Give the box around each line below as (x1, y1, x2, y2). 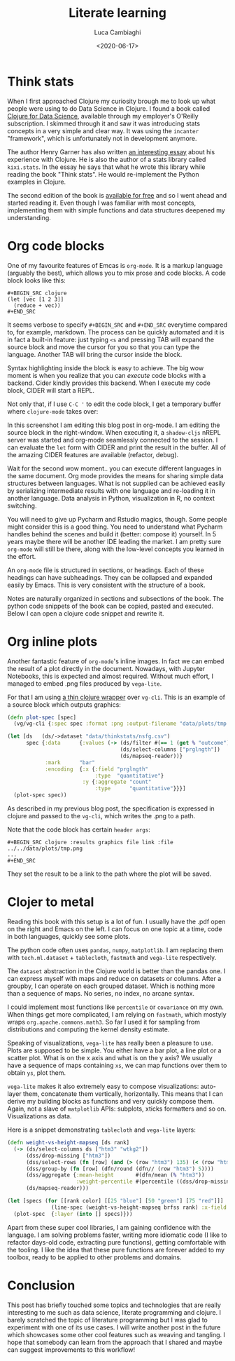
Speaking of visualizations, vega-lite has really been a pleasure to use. (7, 1039, 213, 1047)
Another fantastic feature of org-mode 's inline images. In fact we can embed (7, 657, 225, 665)
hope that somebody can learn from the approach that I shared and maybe (7, 1338, 222, 1346)
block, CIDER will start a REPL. (7, 386, 95, 394)
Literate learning (69, 5, 166, 21)
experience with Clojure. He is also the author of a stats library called (7, 155, 206, 163)
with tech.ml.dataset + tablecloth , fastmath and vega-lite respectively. (7, 954, 217, 961)
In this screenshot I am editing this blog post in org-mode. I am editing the (7, 421, 220, 429)
